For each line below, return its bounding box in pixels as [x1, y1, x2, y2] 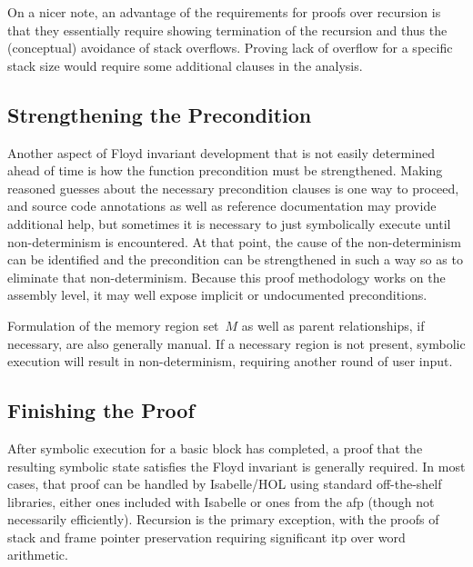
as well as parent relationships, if [241, 315, 425, 334]
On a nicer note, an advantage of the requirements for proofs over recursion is [7, 3, 441, 21]
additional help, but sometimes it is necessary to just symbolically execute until [7, 214, 451, 233]
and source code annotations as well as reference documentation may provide [7, 196, 437, 215]
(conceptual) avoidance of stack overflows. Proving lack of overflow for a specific [7, 38, 453, 57]
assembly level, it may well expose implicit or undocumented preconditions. [7, 285, 428, 304]
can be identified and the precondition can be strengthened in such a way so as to [7, 250, 463, 269]
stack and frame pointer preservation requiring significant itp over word [7, 527, 406, 546]
